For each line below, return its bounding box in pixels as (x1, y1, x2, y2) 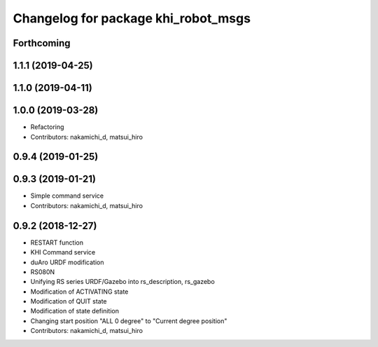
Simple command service (30, 191, 104, 200)
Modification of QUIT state (30, 297, 108, 306)
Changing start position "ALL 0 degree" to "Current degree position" (30, 316, 227, 325)
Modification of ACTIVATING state (30, 287, 129, 296)
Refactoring (30, 123, 64, 131)
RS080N (30, 267, 55, 276)
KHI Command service (30, 248, 96, 257)
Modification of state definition (30, 307, 119, 315)
